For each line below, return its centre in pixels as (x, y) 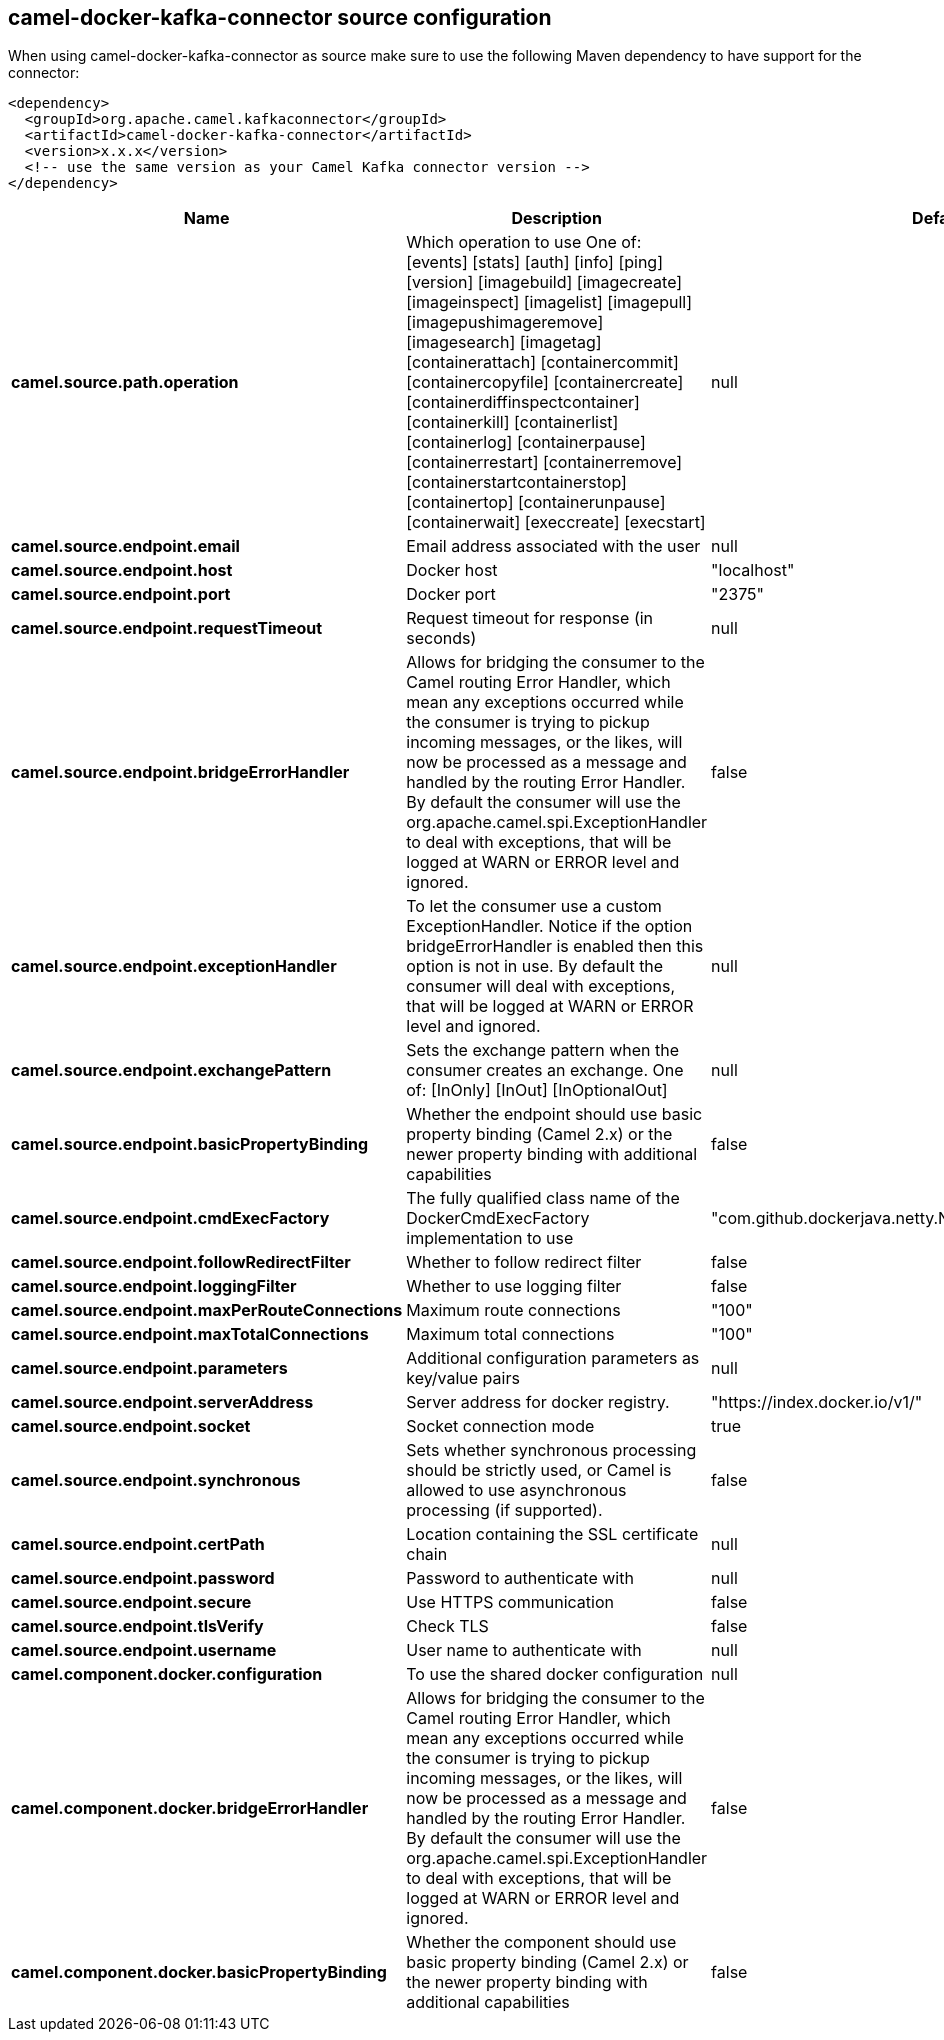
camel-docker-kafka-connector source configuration (280, 17)
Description (556, 218)
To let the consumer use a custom (534, 906)
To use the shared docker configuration (555, 1674)
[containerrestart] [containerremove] (544, 462)
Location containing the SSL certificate (552, 1534)
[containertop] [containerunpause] (536, 502)
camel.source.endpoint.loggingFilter (154, 1286)
